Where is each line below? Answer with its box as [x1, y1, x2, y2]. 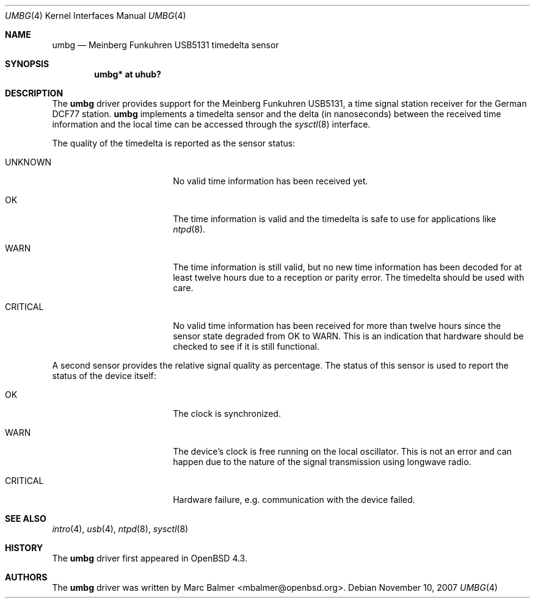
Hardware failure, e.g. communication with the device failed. [173, 494, 415, 505]
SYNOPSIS [5, 59, 49, 69]
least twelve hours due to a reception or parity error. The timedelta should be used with [173, 272, 525, 283]
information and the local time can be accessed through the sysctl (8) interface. [52, 119, 371, 129]
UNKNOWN [5, 157, 51, 167]
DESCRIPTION [5, 88, 64, 98]
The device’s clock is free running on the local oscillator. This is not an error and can [173, 446, 512, 457]
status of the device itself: [52, 370, 156, 381]
